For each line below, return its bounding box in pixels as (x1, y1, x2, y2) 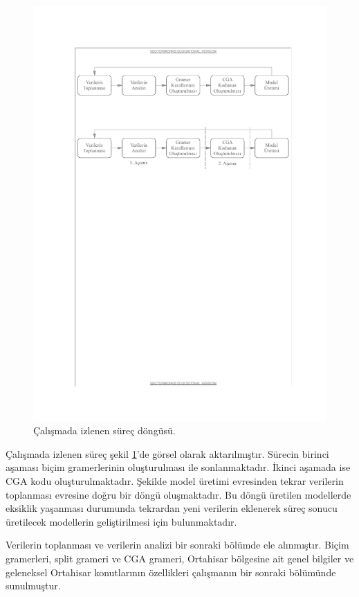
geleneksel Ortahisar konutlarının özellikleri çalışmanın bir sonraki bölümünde (6, 564, 336, 579)
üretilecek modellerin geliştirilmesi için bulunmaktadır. (6, 514, 237, 528)
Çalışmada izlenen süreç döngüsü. (33, 423, 176, 438)
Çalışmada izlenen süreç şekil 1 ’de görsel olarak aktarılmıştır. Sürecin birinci (6, 446, 329, 461)
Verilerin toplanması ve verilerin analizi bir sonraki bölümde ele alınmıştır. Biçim (6, 537, 349, 552)
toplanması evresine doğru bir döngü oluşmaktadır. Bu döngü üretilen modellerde (6, 487, 351, 501)
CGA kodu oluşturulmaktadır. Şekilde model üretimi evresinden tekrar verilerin (6, 474, 344, 488)
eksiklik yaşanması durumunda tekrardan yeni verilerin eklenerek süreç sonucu (6, 501, 338, 515)
